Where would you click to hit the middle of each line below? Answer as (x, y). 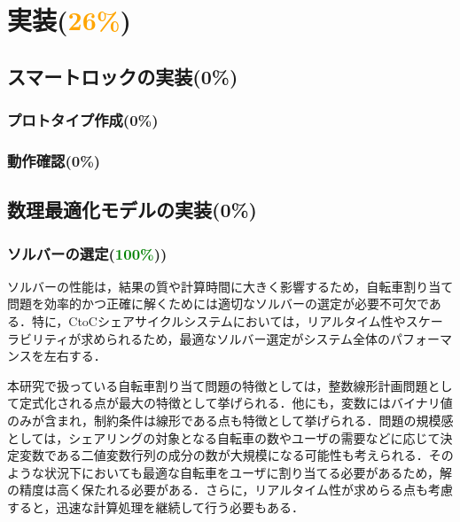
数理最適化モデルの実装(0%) (132, 210)
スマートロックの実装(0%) (123, 76)
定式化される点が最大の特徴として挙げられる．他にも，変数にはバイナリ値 (236, 403)
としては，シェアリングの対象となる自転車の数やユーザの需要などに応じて (224, 437)
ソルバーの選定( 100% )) (87, 253)
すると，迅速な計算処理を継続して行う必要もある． (156, 506)
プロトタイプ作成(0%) (83, 120)
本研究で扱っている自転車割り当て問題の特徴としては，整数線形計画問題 (218, 385)
